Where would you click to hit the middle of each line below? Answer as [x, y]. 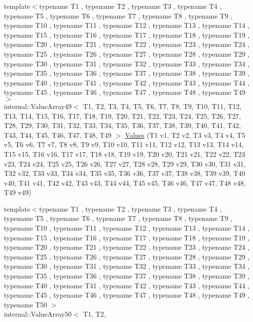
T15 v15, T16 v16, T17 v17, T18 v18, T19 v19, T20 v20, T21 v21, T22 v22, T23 [125, 154]
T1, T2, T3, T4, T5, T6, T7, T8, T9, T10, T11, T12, [162, 106]
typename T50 [26, 304]
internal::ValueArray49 [38, 106]
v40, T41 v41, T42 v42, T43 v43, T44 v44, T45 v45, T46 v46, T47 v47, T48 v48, [125, 182]
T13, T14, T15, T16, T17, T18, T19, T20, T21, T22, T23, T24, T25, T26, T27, [123, 116]
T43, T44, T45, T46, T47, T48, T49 [58, 135]
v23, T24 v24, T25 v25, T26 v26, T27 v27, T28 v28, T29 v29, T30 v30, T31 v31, [125, 163]
